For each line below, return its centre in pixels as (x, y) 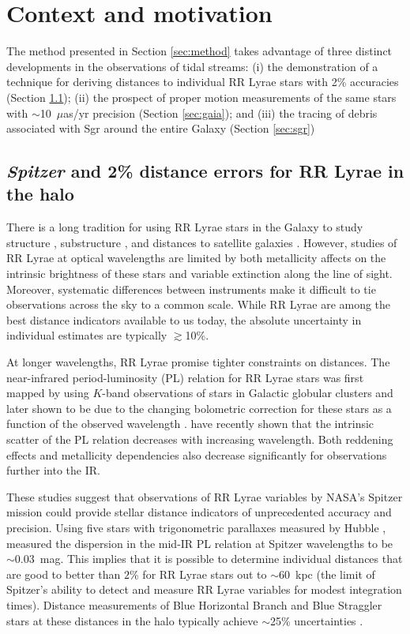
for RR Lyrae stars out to (205, 574)
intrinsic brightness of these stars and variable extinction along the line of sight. (199, 274)
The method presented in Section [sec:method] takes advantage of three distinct (199, 51)
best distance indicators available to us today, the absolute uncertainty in (184, 319)
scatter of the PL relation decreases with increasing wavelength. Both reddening (200, 439)
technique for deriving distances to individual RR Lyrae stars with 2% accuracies (203, 82)
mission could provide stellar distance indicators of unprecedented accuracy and (199, 512)
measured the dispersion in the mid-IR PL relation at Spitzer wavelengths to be (200, 543)
